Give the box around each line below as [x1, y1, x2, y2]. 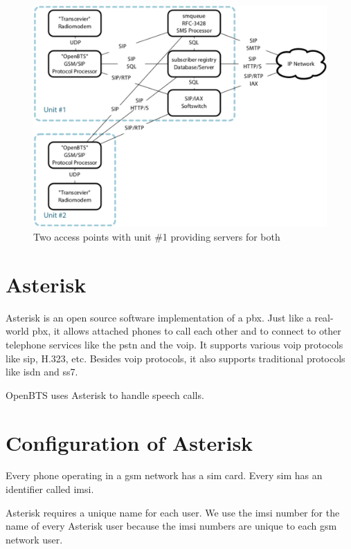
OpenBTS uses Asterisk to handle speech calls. [6, 387, 204, 402]
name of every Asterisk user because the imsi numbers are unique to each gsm [6, 519, 337, 533]
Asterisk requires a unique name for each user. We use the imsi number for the [6, 505, 340, 519]
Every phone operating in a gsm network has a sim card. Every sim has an [6, 468, 323, 483]
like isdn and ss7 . [6, 364, 78, 379]
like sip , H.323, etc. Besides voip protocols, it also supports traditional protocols [6, 351, 345, 365]
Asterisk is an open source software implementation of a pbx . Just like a [6, 310, 312, 324]
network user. [6, 532, 63, 546]
